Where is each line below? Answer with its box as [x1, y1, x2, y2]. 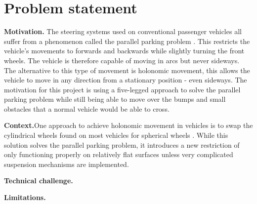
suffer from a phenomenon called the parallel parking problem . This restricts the [4, 36, 250, 46]
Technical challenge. [4, 175, 73, 186]
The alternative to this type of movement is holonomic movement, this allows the [4, 65, 250, 75]
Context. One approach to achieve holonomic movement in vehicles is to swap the [4, 120, 253, 130]
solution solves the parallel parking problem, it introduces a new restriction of [4, 139, 240, 150]
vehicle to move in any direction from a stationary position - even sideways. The [4, 75, 247, 85]
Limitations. [4, 192, 46, 203]
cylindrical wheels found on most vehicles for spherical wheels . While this [4, 130, 228, 140]
